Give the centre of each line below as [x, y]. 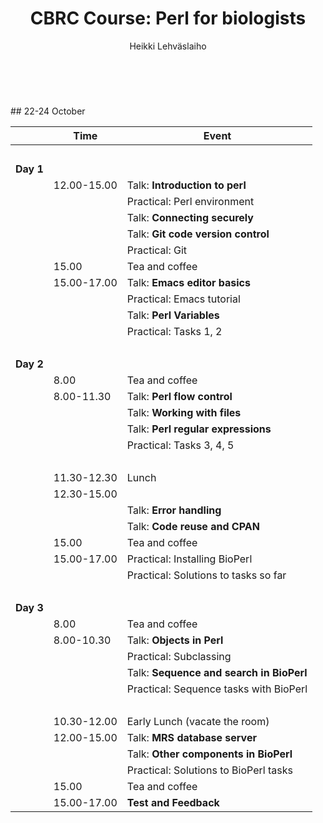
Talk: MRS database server [191, 737]
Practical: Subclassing [179, 656]
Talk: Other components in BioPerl [209, 754]
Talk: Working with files [184, 412]
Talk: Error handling [174, 510]
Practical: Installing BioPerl [189, 559]
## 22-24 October [48, 111]
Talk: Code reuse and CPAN [193, 526]
